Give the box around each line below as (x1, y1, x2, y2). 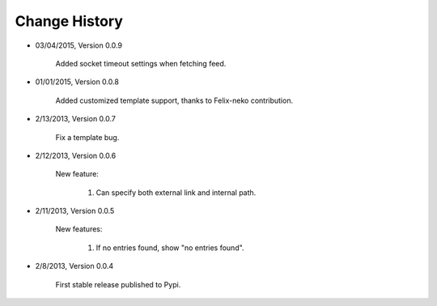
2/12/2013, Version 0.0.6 (35, 151, 117, 160)
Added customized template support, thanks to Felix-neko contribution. (55, 96, 294, 105)
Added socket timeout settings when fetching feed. (55, 58, 227, 68)
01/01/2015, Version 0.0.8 (35, 77, 119, 87)
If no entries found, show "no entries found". (95, 243, 244, 253)
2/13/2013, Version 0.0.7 (35, 114, 117, 124)
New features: (55, 224, 103, 234)
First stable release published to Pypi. (55, 279, 181, 289)
